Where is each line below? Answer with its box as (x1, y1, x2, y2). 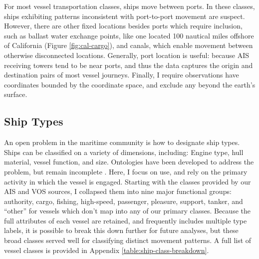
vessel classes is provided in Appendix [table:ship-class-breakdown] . (4, 244, 209, 255)
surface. (4, 89, 27, 99)
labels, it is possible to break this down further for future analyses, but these (4, 225, 239, 235)
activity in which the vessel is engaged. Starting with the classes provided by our (4, 176, 251, 186)
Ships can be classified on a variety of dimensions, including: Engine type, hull (4, 146, 244, 157)
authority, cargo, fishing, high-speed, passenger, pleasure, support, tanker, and (4, 195, 243, 206)
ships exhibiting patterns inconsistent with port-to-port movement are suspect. (4, 10, 245, 21)
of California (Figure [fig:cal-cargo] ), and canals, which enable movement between (4, 40, 253, 50)
